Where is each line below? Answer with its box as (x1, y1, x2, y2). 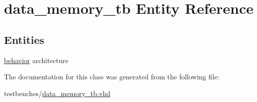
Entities (4, 32, 45, 47)
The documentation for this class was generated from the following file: (4, 71, 219, 82)
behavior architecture (4, 55, 69, 65)
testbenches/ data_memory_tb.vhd (4, 88, 110, 98)
